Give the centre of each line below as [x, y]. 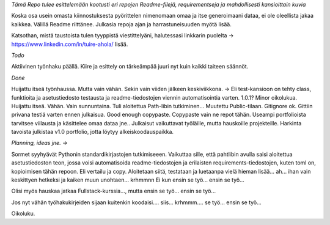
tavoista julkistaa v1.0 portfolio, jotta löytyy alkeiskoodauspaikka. [93, 132]
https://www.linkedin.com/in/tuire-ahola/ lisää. [70, 44]
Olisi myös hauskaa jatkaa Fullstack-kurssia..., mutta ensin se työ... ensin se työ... [114, 191]
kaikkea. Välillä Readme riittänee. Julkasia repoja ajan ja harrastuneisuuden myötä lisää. [121, 24]
